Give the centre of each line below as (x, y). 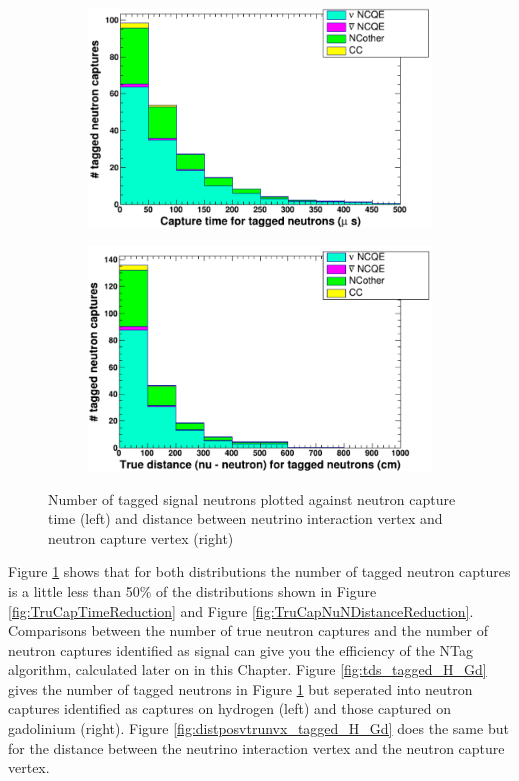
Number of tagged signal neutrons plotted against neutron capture (252, 498)
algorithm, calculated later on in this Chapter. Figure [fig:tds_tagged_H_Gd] (247, 669)
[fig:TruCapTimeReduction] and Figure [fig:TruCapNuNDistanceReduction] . (241, 610)
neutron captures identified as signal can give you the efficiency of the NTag (241, 649)
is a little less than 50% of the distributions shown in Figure (192, 590)
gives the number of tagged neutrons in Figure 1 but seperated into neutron (240, 688)
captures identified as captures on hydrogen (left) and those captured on (230, 708)
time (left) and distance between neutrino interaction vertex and (245, 518)
